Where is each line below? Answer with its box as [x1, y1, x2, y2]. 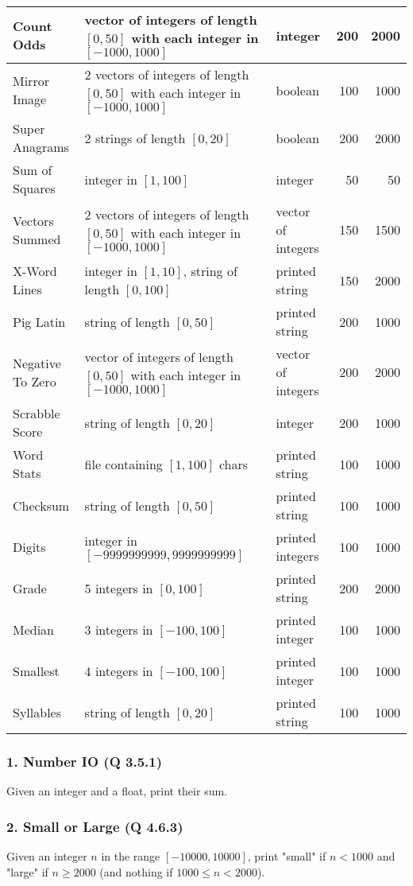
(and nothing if [99, 863, 173, 880]
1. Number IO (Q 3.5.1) [6, 751, 163, 771]
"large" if [6, 863, 48, 880]
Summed [13, 229, 61, 248]
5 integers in [84, 578, 153, 597]
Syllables [13, 702, 61, 721]
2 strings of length [84, 128, 186, 147]
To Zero [13, 371, 56, 391]
